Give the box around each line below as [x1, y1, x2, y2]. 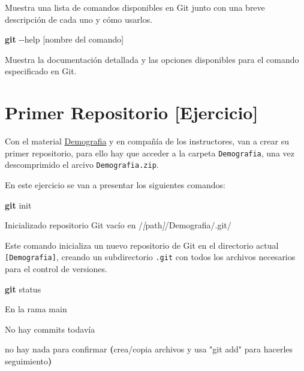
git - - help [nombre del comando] [5, 33, 124, 46]
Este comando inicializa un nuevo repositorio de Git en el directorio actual [5, 239, 279, 251]
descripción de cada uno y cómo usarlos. [5, 13, 153, 25]
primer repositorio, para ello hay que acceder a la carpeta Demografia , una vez [5, 146, 294, 159]
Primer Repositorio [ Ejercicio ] [5, 100, 258, 125]
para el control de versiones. [5, 263, 107, 275]
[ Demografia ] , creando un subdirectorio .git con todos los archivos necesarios [5, 251, 296, 263]
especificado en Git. [5, 65, 77, 77]
